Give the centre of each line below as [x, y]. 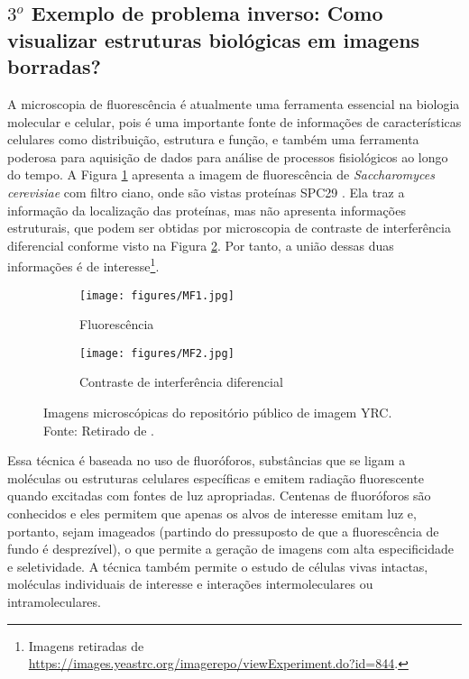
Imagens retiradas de [86, 645]
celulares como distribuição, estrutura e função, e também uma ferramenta [213, 139]
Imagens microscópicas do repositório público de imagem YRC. [218, 413]
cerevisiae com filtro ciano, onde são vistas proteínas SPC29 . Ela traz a [206, 192]
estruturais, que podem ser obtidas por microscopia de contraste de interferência [229, 228]
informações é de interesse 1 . [83, 265]
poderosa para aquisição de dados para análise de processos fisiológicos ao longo [228, 156]
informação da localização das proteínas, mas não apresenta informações [207, 210]
